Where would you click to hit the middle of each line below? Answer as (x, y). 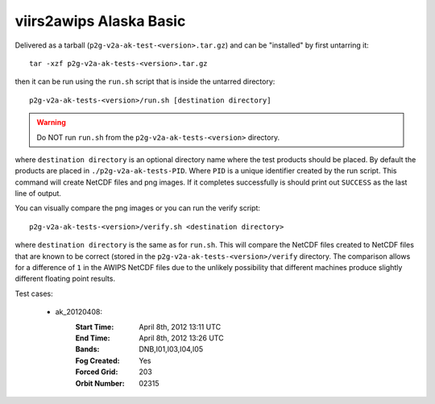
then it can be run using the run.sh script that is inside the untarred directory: (145, 81)
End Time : (93, 338)
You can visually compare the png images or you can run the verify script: (138, 208)
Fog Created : (97, 360)
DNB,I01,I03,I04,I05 (171, 349)
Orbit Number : (100, 383)
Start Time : (95, 327)
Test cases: (34, 294)
